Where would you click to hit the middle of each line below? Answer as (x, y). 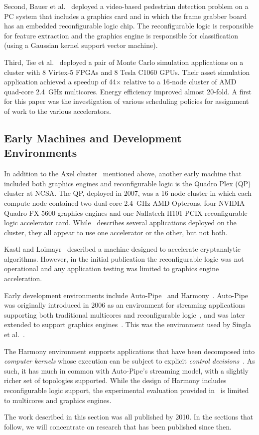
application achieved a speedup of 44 (60, 82)
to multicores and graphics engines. (58, 400)
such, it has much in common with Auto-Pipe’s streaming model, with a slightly (126, 370)
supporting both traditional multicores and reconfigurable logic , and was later (125, 314)
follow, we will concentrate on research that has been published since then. (118, 426)
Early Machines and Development (93, 138)
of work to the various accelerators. (58, 111)
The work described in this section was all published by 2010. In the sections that (129, 417)
